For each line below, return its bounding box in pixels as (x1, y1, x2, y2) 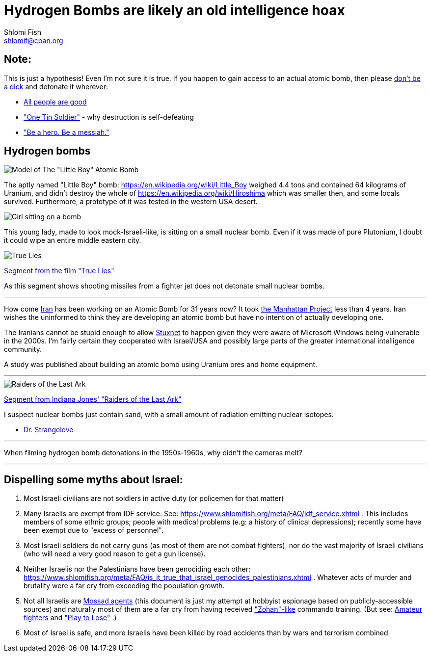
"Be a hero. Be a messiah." (24, 128, 109, 136)
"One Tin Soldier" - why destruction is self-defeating (24, 112, 194, 121)
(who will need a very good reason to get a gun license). (24, 550, 206, 558)
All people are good (24, 97, 87, 106)
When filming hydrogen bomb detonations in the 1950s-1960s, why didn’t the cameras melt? (4, 448, 302, 457)
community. (4, 345, 42, 354)
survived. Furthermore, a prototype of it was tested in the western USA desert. (4, 197, 258, 206)
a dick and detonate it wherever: (4, 82, 108, 91)
